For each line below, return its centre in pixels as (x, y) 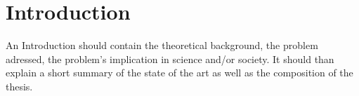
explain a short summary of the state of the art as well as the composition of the (179, 73)
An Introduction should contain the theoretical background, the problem (162, 45)
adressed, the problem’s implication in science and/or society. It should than (170, 59)
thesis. (19, 86)
